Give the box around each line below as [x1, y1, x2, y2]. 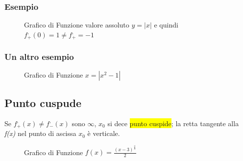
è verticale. [87, 128, 120, 138]
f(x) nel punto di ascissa [4, 128, 76, 138]
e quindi [154, 20, 178, 30]
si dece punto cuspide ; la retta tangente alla [107, 118, 239, 128]
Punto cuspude [4, 95, 82, 110]
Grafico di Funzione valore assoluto [24, 20, 129, 30]
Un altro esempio [4, 51, 74, 63]
